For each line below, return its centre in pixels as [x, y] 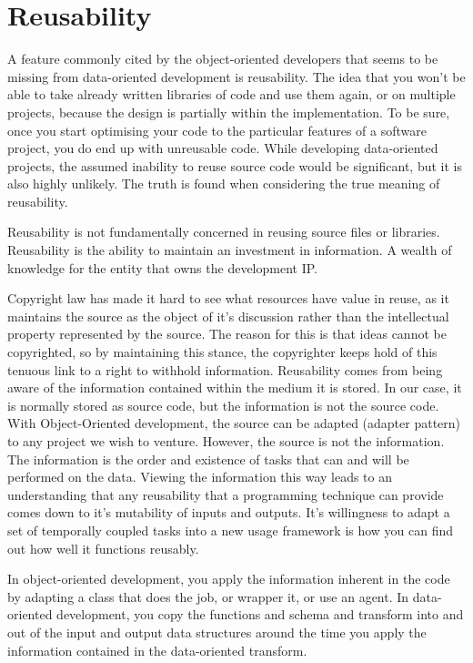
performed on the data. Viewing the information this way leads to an [200, 477]
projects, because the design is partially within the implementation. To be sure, [229, 112]
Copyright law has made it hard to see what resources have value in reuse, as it [228, 298]
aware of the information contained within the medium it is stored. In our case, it [235, 388]
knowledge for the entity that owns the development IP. [162, 267]
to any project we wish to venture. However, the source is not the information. [226, 441]
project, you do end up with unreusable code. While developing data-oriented [223, 148]
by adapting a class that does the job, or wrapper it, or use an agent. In [208, 596]
